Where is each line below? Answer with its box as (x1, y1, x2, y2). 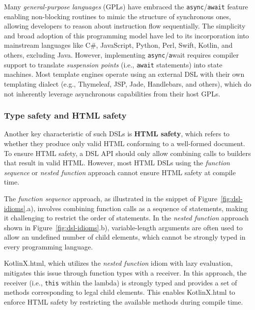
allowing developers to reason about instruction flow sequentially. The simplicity (4, 21, 246, 31)
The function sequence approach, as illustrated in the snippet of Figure (4, 193, 218, 203)
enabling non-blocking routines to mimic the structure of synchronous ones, (4, 11, 231, 21)
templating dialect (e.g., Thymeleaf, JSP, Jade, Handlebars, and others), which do (4, 78, 252, 89)
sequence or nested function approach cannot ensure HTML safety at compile (4, 167, 236, 177)
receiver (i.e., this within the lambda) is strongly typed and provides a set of (4, 277, 237, 287)
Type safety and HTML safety (4, 109, 127, 122)
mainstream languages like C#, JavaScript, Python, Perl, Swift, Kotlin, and (4, 40, 233, 50)
